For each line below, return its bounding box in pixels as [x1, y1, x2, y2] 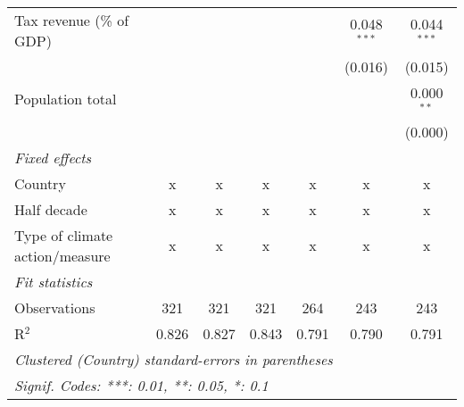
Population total [14, 88, 117, 110]
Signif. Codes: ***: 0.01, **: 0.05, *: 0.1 [14, 374, 269, 395]
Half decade [14, 198, 87, 220]
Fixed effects [14, 146, 92, 168]
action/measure [14, 245, 111, 266]
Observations [14, 296, 95, 318]
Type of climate [14, 224, 113, 245]
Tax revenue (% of [14, 10, 129, 30]
